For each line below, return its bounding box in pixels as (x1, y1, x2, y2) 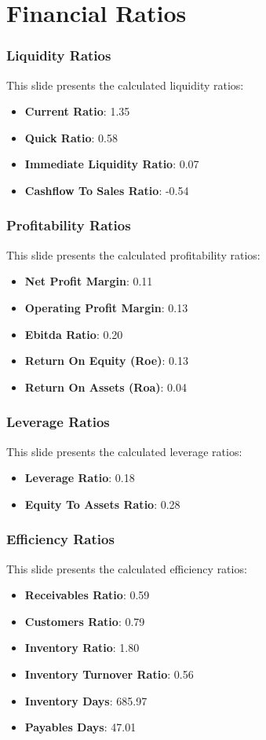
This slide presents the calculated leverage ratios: (6, 443, 242, 459)
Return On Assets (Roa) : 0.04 (24, 378, 187, 395)
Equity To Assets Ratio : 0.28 (24, 495, 180, 512)
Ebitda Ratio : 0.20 (24, 326, 123, 342)
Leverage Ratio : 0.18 (24, 469, 135, 486)
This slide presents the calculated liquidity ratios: (6, 76, 244, 93)
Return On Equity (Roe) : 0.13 (24, 352, 188, 369)
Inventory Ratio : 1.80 (24, 639, 140, 656)
